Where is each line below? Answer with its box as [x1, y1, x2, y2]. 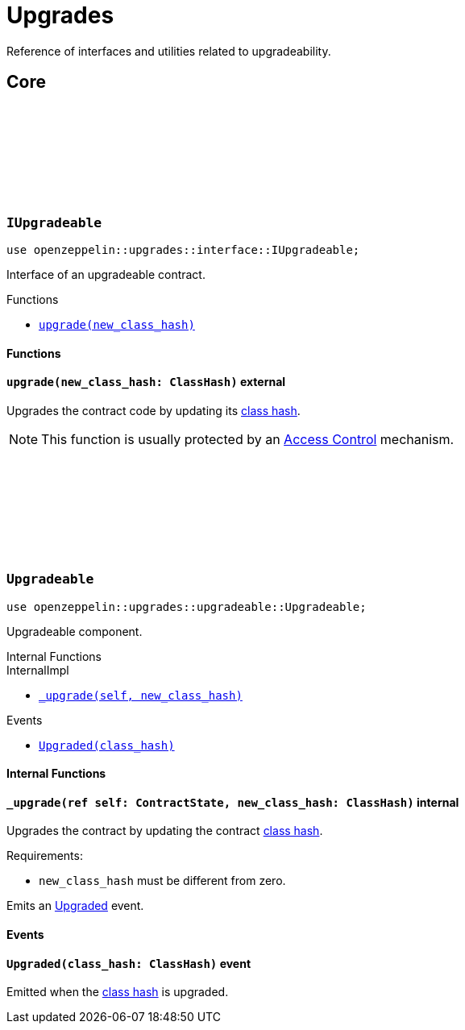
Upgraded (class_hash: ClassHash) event [6, 956, 251, 970]
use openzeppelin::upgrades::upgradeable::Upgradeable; [6, 600, 367, 613]
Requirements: [6, 849, 83, 863]
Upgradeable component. [6, 624, 143, 638]
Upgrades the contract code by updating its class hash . [6, 403, 301, 417]
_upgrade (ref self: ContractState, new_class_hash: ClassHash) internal [6, 795, 459, 809]
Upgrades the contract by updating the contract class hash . [6, 824, 323, 838]
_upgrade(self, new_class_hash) [39, 688, 243, 702]
